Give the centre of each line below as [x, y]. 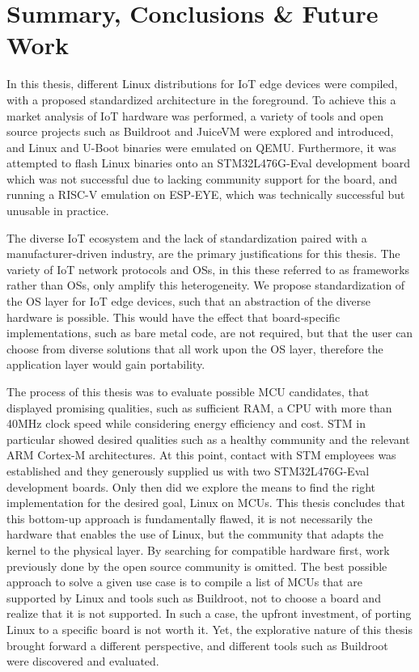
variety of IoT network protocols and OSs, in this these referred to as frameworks [208, 269]
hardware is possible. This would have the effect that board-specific [174, 317]
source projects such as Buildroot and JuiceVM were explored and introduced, [200, 131]
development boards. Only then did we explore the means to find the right [191, 486]
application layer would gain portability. [106, 364]
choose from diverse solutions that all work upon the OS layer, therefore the [195, 348]
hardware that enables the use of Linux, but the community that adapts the [195, 534]
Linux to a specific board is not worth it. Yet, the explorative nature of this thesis [210, 629]
